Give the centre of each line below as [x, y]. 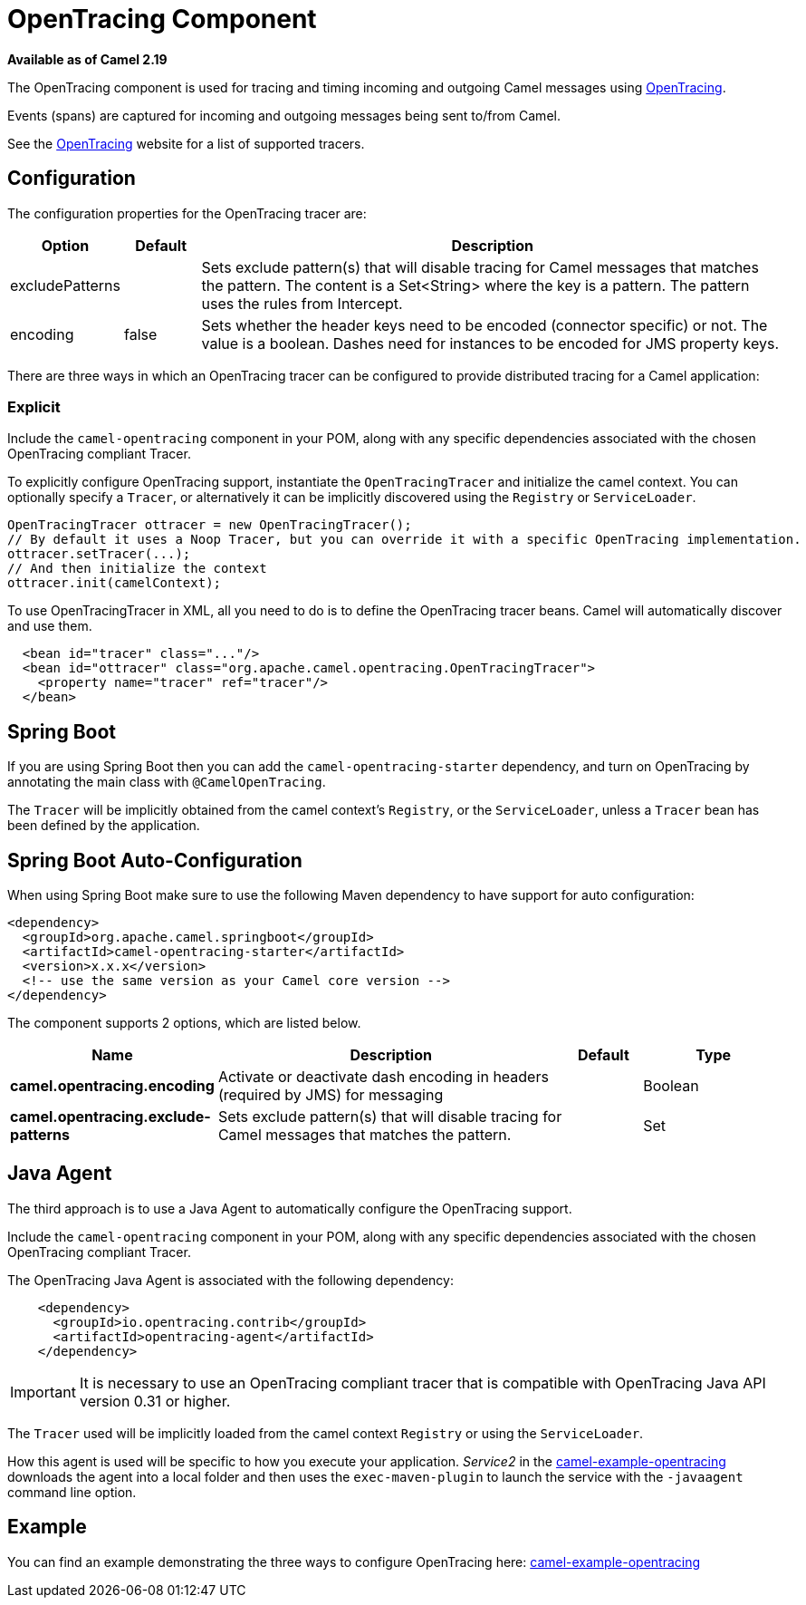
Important [43, 1392]
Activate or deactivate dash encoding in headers [383, 1077]
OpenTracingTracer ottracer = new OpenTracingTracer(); [210, 525]
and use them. [50, 626]
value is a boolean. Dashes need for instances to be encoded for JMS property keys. [490, 343]
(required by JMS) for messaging [331, 1095]
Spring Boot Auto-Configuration [155, 860]
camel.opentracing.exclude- [110, 1117]
